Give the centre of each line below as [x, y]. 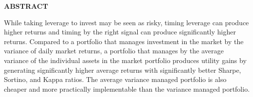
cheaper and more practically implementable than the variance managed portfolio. [127, 89]
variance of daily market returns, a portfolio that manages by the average [114, 51]
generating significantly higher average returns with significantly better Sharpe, [123, 70]
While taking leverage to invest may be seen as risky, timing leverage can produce [126, 22]
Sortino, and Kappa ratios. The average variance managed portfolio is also [115, 79]
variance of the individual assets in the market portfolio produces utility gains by [125, 60]
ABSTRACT [26, 6]
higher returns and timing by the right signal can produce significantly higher [120, 32]
